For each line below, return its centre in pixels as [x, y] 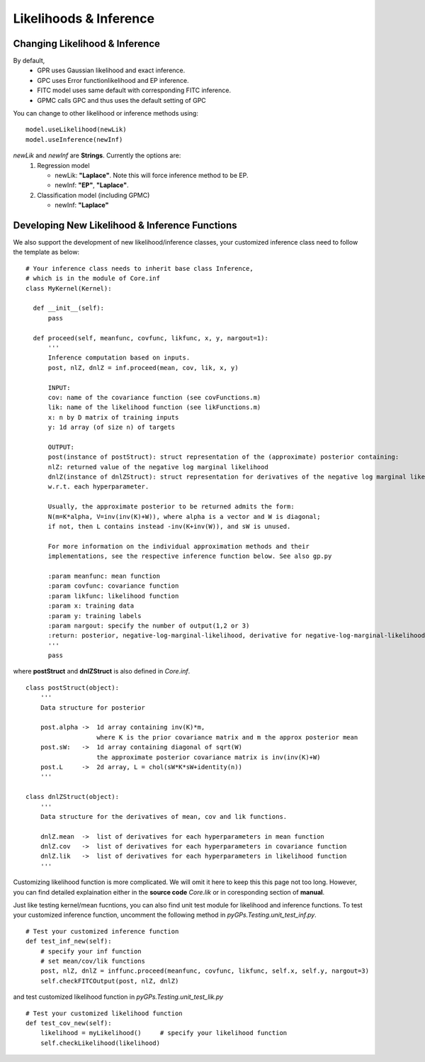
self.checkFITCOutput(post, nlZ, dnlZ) [109, 981]
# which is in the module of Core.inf [93, 279]
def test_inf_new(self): [69, 941]
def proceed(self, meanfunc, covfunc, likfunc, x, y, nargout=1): [151, 338]
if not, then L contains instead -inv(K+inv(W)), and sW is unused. [169, 526]
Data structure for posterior [92, 708]
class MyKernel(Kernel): [69, 288]
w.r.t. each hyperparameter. [98, 487]
